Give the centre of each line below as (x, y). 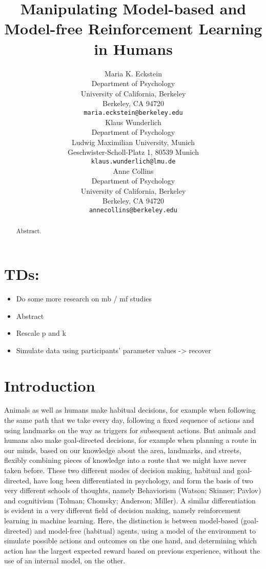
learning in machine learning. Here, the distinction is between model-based (121, 521)
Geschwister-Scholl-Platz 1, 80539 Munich (133, 152)
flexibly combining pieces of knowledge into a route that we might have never (126, 460)
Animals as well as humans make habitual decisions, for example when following (130, 410)
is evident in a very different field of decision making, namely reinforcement (122, 510)
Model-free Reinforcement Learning (133, 28)
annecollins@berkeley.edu (133, 210)
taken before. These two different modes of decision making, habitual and (119, 470)
